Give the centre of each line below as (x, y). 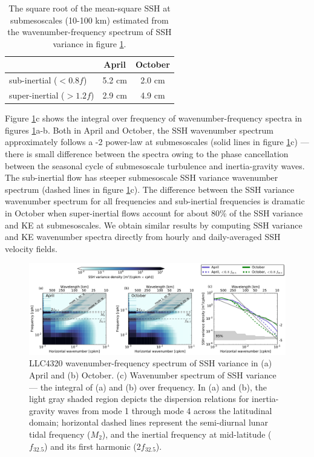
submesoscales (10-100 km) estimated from (90, 20)
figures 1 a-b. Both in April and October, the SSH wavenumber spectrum (139, 130)
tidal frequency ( (60, 434)
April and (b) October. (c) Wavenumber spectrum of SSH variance (153, 375)
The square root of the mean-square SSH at (90, 8)
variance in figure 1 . (90, 43)
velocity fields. (31, 248)
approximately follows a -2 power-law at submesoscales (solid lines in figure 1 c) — (157, 142)
